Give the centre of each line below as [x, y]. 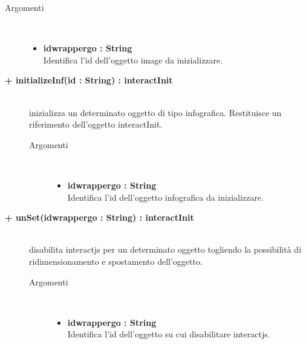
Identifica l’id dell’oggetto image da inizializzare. [133, 60]
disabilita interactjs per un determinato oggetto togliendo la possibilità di [165, 249]
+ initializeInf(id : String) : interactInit [89, 80]
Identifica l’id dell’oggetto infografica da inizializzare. [165, 197]
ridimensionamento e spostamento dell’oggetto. [116, 261]
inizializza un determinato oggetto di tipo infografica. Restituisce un [155, 112]
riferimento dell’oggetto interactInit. [96, 124]
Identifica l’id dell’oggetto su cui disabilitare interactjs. [169, 334]
